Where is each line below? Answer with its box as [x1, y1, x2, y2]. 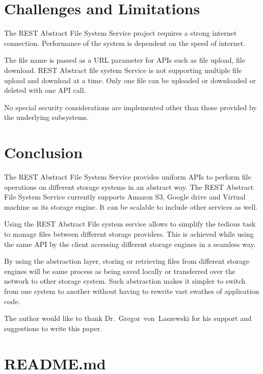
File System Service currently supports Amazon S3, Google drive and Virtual [4, 191, 246, 202]
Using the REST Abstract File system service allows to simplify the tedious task [4, 218, 256, 229]
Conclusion [4, 142, 83, 163]
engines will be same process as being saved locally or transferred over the [4, 265, 235, 276]
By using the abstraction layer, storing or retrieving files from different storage [4, 256, 250, 266]
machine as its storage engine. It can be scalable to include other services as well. [4, 201, 258, 212]
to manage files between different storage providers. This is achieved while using [4, 228, 254, 239]
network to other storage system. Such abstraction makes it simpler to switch [4, 276, 246, 286]
